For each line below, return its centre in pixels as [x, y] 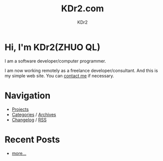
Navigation [27, 95]
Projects [20, 109]
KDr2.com [82, 9]
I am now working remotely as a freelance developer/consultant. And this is [81, 70]
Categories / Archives [34, 114]
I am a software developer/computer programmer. [56, 61]
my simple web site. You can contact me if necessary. [60, 76]
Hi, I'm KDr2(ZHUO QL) [53, 47]
